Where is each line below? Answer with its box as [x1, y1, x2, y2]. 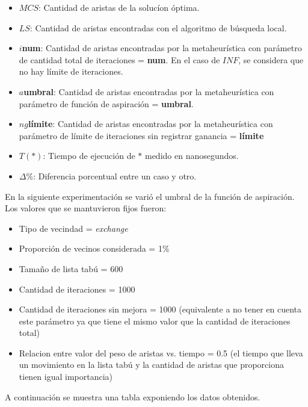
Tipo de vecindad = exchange [19, 222, 128, 234]
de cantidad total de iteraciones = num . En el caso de [19, 53, 220, 66]
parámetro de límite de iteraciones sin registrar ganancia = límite [19, 129, 264, 141]
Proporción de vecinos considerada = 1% [19, 242, 170, 255]
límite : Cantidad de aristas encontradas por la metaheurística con [28, 117, 273, 130]
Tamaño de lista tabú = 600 [19, 262, 123, 275]
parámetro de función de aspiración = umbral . [19, 97, 194, 110]
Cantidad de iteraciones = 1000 [19, 282, 135, 295]
